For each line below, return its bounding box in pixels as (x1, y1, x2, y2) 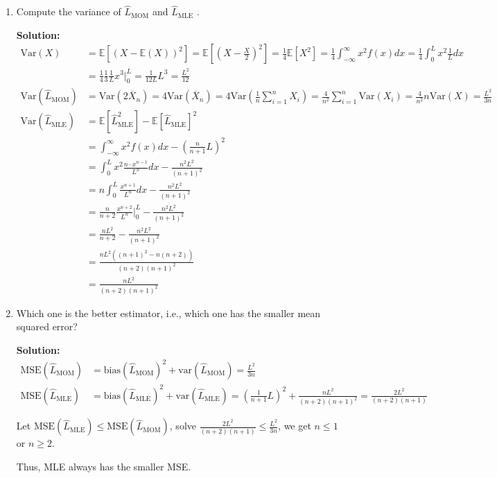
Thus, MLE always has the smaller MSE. (16, 459, 191, 474)
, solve (169, 418, 196, 433)
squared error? (16, 319, 78, 334)
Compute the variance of (16, 4, 121, 19)
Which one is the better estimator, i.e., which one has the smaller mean (16, 305, 321, 320)
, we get (278, 418, 311, 433)
